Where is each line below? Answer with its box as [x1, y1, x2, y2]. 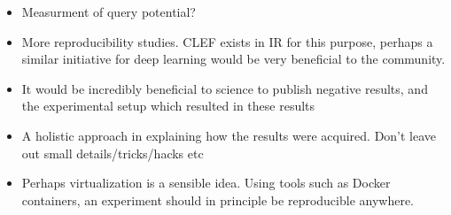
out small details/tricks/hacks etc [21, 143, 204, 162]
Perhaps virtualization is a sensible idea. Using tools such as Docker [21, 173, 391, 192]
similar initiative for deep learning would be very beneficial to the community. [21, 50, 446, 68]
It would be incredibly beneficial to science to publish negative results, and [21, 79, 428, 97]
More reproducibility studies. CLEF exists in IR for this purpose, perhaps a [21, 32, 433, 50]
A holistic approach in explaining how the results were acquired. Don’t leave [21, 126, 437, 144]
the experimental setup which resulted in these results [21, 96, 315, 115]
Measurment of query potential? [21, 3, 196, 20]
